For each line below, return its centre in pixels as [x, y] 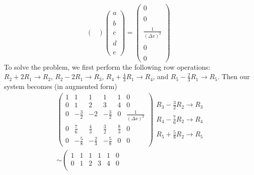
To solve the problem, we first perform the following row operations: [107, 66]
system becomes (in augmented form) [61, 86]
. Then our [234, 76]
